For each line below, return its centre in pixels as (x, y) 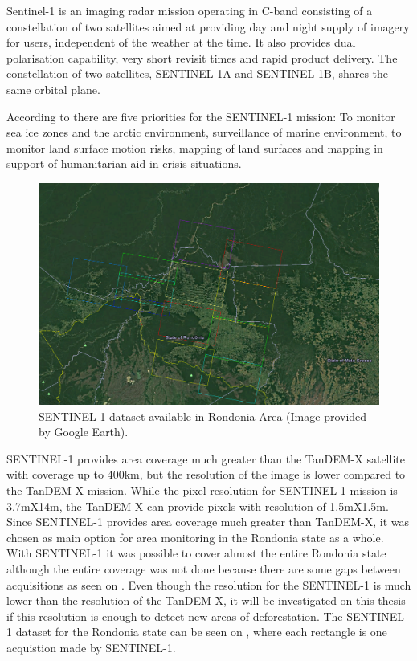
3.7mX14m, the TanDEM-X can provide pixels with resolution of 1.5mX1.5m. (198, 506)
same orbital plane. (53, 89)
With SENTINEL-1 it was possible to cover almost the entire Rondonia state (196, 553)
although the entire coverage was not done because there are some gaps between (204, 569)
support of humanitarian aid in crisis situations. (124, 163)
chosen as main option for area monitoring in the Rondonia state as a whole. (195, 537)
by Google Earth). (84, 432)
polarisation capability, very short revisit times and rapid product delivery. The (202, 57)
